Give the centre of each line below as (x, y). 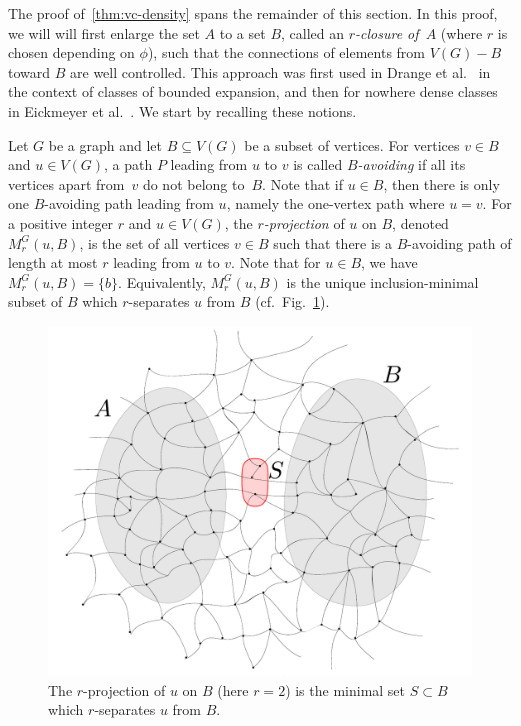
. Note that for (276, 262)
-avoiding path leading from (129, 203)
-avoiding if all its (411, 164)
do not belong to (193, 183)
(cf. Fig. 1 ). (292, 301)
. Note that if (302, 183)
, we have (389, 262)
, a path (128, 164)
